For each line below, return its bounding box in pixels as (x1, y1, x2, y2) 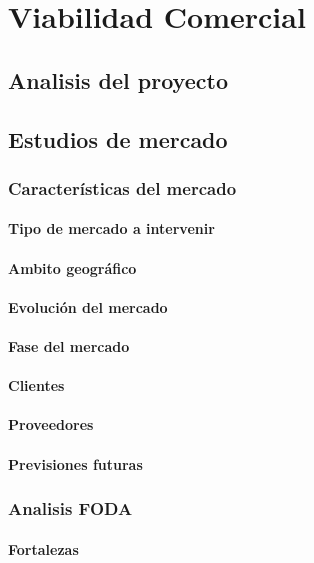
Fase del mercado (8, 335, 130, 356)
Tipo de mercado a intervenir (8, 218, 215, 239)
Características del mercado (8, 175, 237, 200)
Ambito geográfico (8, 257, 137, 278)
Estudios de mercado (8, 123, 228, 154)
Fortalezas (8, 538, 79, 559)
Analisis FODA (8, 496, 133, 521)
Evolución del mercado (8, 296, 168, 317)
